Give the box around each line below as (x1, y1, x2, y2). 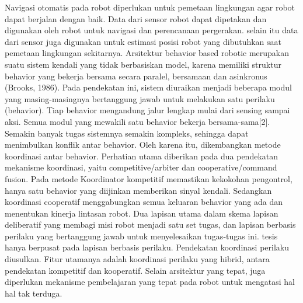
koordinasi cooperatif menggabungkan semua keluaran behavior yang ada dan (5, 196, 283, 208)
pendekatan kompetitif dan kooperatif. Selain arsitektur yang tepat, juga (5, 264, 266, 276)
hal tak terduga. (5, 287, 62, 299)
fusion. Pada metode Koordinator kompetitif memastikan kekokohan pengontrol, (5, 172, 292, 184)
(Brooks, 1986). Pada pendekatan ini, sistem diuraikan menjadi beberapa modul (5, 81, 292, 93)
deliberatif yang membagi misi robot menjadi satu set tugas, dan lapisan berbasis (5, 218, 296, 231)
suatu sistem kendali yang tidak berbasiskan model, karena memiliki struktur (5, 58, 281, 70)
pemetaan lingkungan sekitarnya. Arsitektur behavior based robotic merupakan (5, 47, 290, 59)
